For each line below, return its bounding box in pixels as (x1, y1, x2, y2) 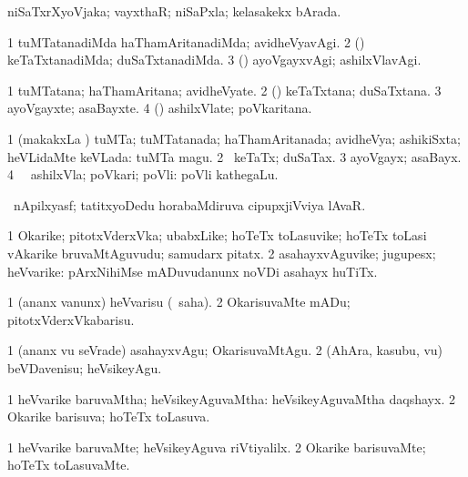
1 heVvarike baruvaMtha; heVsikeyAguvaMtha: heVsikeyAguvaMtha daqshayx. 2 (7, 389, 455, 408)
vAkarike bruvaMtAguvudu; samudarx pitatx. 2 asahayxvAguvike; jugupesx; (7, 243, 436, 262)
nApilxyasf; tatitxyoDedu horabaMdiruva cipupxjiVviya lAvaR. (13, 195, 366, 214)
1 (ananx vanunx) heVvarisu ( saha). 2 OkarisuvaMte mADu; (7, 292, 351, 311)
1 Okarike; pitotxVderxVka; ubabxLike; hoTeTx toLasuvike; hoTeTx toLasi (7, 226, 427, 245)
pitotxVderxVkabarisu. (7, 310, 135, 329)
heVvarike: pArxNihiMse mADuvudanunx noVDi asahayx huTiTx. (7, 261, 378, 280)
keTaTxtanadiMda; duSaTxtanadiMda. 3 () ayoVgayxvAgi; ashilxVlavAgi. (7, 50, 422, 69)
